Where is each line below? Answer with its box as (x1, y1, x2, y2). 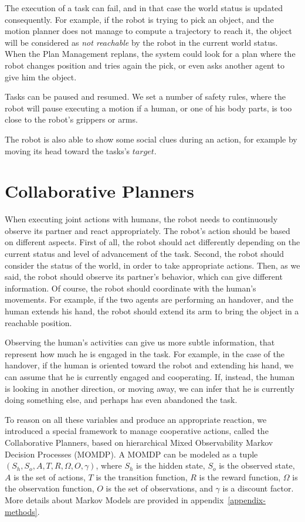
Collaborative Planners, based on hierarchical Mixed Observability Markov (5, 436, 273, 448)
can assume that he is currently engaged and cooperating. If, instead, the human (5, 370, 294, 382)
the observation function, (5, 482, 94, 494)
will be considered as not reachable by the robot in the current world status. (5, 36, 278, 48)
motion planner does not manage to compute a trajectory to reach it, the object (5, 25, 292, 37)
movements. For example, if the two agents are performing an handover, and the (5, 293, 294, 306)
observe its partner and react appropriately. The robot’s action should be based (5, 224, 290, 236)
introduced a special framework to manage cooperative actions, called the (5, 425, 269, 437)
